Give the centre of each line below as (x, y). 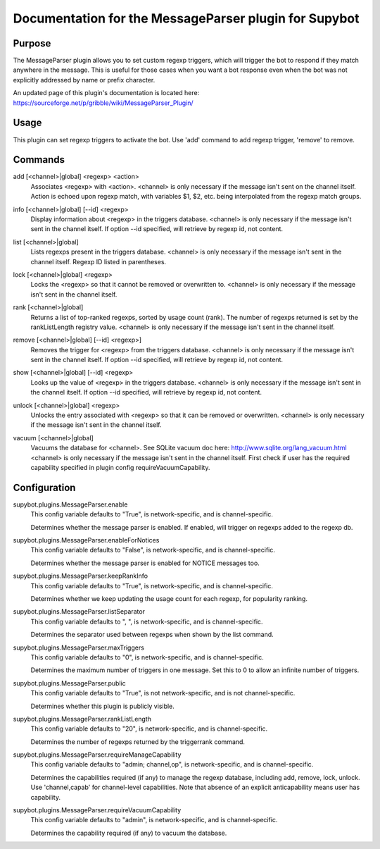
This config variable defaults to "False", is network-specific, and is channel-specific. (153, 550)
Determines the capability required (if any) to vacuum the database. (129, 833)
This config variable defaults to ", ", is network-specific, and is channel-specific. (147, 621)
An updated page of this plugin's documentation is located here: (106, 93)
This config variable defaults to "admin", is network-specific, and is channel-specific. (154, 820)
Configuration (44, 487)
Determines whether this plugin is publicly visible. (103, 706)
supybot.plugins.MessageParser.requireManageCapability (97, 755)
